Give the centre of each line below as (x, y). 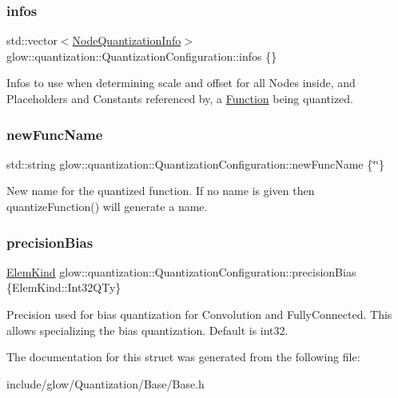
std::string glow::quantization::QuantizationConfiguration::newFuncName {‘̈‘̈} (196, 163)
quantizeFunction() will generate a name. (107, 206)
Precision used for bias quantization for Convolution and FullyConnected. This (199, 314)
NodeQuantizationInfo (127, 40)
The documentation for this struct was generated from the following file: (183, 357)
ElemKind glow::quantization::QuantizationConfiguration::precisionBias (181, 271)
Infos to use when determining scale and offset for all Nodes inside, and (181, 83)
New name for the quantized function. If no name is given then (161, 191)
